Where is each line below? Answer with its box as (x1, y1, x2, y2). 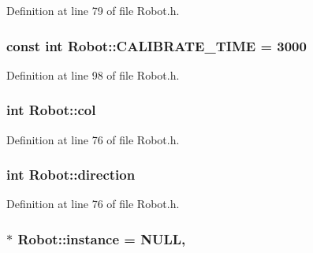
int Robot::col (6, 100, 96, 120)
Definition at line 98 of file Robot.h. (6, 66, 180, 83)
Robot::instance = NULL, (17, 229, 186, 248)
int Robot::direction (6, 165, 136, 184)
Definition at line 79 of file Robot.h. (6, 2, 180, 18)
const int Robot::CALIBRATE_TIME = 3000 (6, 35, 307, 55)
